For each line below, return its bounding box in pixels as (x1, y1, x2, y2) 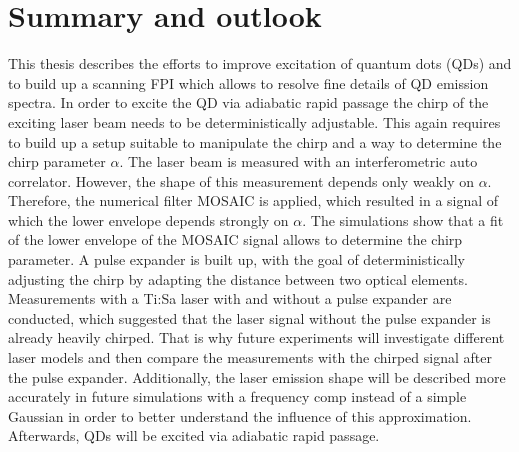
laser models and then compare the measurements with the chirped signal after (8, 347, 492, 368)
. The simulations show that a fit (302, 209, 504, 230)
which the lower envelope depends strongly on (8, 209, 289, 230)
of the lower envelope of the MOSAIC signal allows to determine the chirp (8, 229, 463, 250)
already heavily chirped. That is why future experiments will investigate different (8, 327, 505, 348)
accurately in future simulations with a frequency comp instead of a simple (8, 386, 467, 407)
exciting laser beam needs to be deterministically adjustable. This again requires (8, 111, 501, 132)
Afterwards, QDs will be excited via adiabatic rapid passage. (8, 425, 380, 446)
